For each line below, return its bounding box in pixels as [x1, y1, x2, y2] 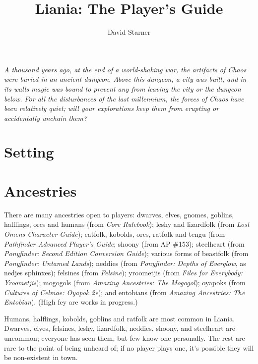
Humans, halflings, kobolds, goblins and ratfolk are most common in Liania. [4, 313, 235, 323]
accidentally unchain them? [4, 112, 87, 123]
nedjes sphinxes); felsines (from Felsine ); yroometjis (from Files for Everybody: [4, 267, 243, 278]
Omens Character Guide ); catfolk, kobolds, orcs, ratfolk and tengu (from [4, 228, 225, 239]
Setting [4, 142, 54, 162]
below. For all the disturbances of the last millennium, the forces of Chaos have [4, 93, 244, 104]
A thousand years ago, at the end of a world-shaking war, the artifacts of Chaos [4, 64, 247, 74]
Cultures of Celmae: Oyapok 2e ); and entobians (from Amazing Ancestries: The [4, 287, 245, 297]
